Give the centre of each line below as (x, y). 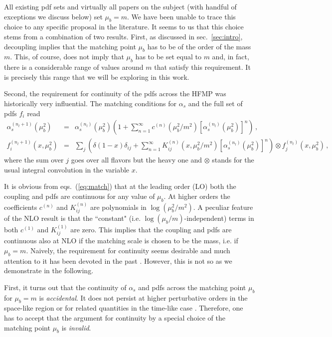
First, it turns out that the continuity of (65, 287)
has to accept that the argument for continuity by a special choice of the (115, 318)
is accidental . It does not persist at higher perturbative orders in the (143, 297)
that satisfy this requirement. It (202, 67)
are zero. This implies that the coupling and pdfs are (151, 229)
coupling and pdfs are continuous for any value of (80, 196)
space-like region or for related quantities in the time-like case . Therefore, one (124, 308)
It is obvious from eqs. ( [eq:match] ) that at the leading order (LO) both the (120, 186)
